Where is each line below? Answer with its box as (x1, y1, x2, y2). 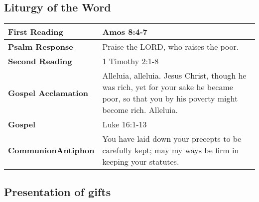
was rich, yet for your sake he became (102, 81, 233, 93)
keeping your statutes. (102, 156, 179, 168)
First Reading (8, 26, 63, 38)
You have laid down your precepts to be (102, 133, 242, 145)
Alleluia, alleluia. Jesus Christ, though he (102, 70, 247, 82)
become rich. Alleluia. (102, 104, 178, 116)
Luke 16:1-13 (102, 118, 147, 130)
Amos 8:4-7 (102, 26, 148, 38)
